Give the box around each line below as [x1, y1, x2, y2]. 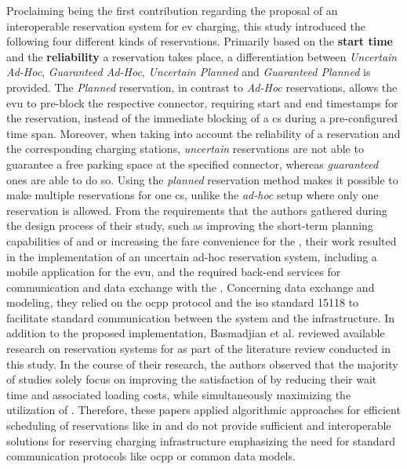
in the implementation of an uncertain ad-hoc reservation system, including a [6, 248, 377, 264]
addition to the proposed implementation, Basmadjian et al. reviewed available [6, 325, 385, 341]
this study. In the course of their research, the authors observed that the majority [6, 355, 398, 372]
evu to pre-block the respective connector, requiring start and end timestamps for [6, 94, 398, 111]
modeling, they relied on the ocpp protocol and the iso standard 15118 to [6, 294, 359, 311]
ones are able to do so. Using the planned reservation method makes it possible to [6, 171, 398, 187]
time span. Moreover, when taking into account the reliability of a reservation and [6, 125, 401, 141]
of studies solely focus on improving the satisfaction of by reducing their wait [6, 371, 377, 387]
